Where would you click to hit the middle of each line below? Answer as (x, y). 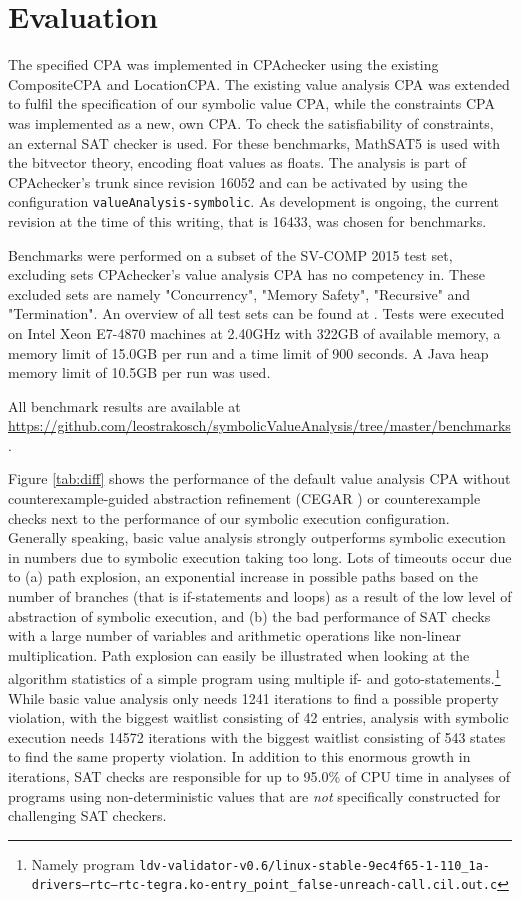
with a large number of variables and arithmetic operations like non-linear (235, 635)
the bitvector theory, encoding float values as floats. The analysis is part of (237, 162)
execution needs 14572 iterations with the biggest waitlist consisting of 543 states (257, 736)
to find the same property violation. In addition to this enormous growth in (239, 756)
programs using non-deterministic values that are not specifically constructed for (254, 795)
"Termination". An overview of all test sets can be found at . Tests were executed (256, 313)
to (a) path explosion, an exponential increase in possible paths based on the (243, 576)
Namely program (83, 863)
